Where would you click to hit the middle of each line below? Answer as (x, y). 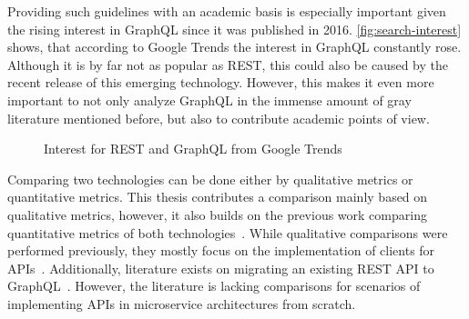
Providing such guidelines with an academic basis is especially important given (227, 11)
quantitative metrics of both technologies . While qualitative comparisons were (228, 232)
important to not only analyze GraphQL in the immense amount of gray (209, 100)
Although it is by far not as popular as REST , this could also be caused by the (228, 64)
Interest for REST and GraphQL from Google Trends (193, 149)
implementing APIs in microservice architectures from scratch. (182, 303)
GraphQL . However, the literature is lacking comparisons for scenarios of (214, 286)
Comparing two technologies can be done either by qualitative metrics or (210, 179)
